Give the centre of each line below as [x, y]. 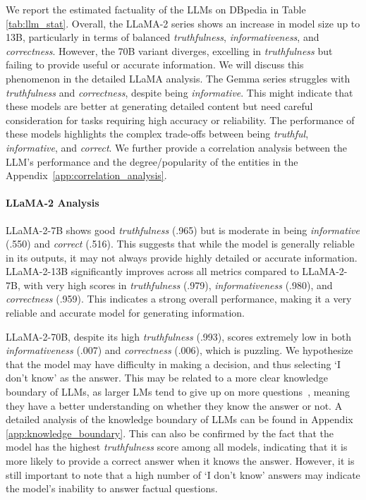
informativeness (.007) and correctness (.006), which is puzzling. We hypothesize [179, 350]
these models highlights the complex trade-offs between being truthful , [157, 134]
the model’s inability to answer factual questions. [112, 488]
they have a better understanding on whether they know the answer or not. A [174, 405]
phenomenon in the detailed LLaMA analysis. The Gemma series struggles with [178, 78]
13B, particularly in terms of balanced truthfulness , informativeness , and [163, 37]
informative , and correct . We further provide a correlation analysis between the [177, 147]
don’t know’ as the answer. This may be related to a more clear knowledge [167, 378]
